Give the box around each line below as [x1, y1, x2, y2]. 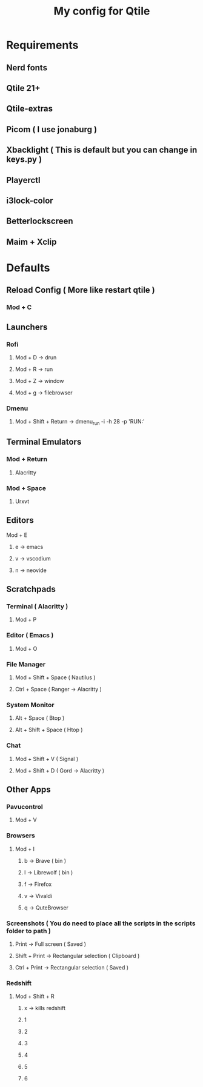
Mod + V [15, 816, 38, 823]
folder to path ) [6, 926, 52, 935]
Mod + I [15, 845, 35, 853]
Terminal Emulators [6, 437, 82, 447]
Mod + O [15, 645, 38, 652]
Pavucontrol [6, 802, 44, 811]
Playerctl [6, 175, 41, 185]
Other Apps [6, 785, 51, 795]
